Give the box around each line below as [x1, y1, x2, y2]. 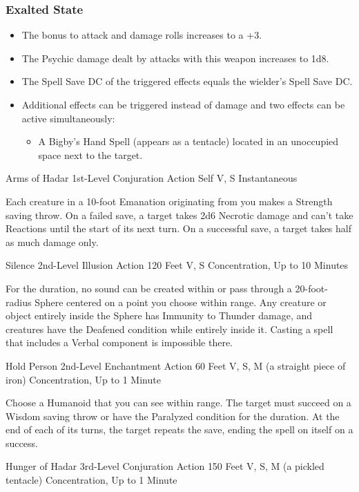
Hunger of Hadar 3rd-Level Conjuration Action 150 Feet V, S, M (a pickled [6, 459, 324, 473]
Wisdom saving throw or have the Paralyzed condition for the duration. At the [6, 408, 340, 423]
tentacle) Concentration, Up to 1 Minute [6, 473, 177, 487]
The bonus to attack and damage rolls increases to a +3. [21, 28, 262, 42]
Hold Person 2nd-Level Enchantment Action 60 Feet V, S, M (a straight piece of [6, 358, 346, 372]
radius [6, 294, 32, 309]
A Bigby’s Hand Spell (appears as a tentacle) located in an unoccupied [38, 134, 339, 149]
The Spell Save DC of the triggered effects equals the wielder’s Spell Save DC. [21, 74, 353, 88]
